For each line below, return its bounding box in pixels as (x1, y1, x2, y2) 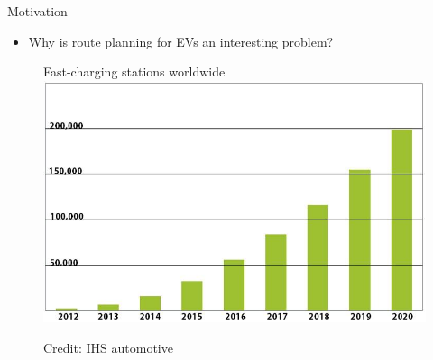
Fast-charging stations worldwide (43, 62, 226, 81)
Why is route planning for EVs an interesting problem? (28, 31, 334, 50)
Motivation (7, 2, 68, 20)
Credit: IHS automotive (43, 338, 173, 357)
